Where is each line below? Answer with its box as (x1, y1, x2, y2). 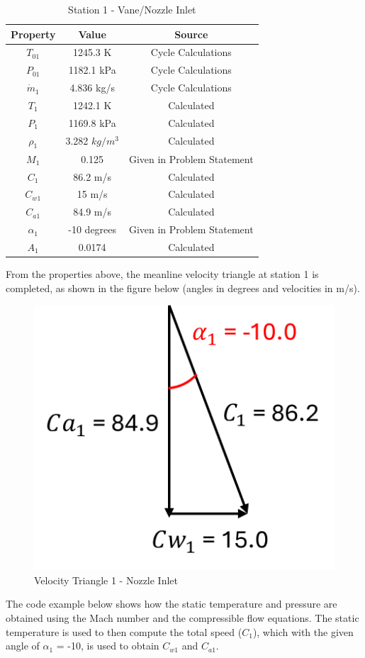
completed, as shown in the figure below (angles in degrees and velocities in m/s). (6, 280, 360, 295)
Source (174, 26, 208, 41)
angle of (6, 638, 40, 653)
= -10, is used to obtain (56, 638, 159, 653)
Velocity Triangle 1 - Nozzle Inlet (34, 572, 179, 587)
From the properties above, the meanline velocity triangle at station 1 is (6, 267, 319, 281)
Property (11, 26, 56, 41)
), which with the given (252, 624, 354, 639)
